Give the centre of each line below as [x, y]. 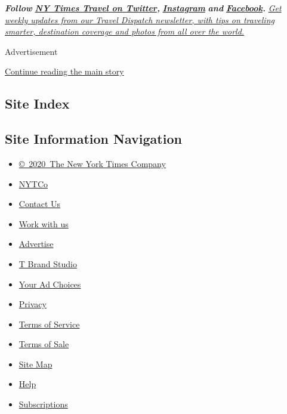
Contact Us [40, 204]
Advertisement [31, 51]
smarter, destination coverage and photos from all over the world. [125, 31]
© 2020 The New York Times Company [92, 163]
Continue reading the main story [64, 71]
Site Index [37, 103]
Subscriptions [43, 404]
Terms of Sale [44, 344]
